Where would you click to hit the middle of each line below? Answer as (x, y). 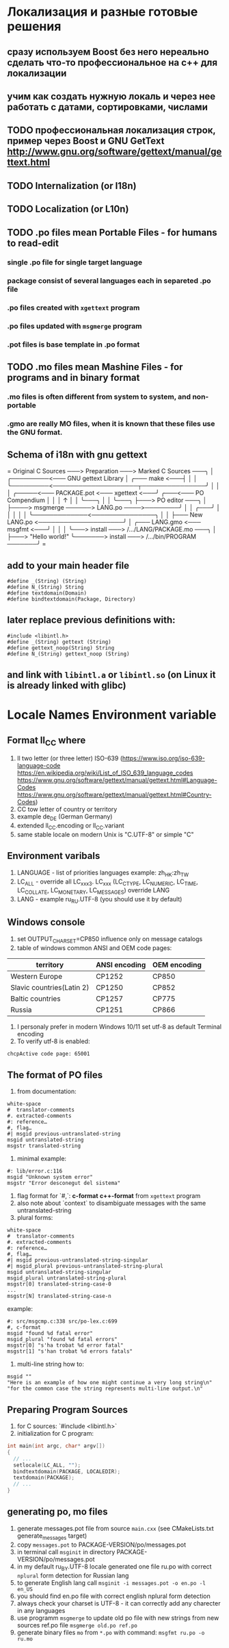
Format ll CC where (46, 741)
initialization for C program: (55, 1434)
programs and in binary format (73, 377)
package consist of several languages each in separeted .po (109, 281)
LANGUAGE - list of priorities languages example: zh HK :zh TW (103, 873)
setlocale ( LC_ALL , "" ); (47, 1465)
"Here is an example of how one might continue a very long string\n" (110, 1383)
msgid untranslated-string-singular (59, 1272)
